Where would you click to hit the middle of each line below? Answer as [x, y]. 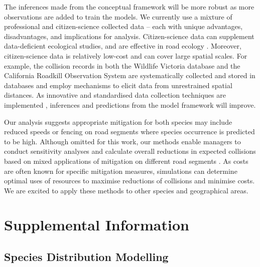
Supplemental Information [97, 225]
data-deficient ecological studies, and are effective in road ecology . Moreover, [123, 46]
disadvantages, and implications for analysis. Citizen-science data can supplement [129, 36]
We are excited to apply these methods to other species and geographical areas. [126, 190]
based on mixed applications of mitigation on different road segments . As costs [126, 161]
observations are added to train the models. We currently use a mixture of [118, 16]
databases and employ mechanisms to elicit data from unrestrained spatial [118, 85]
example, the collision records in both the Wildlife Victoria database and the [122, 65]
